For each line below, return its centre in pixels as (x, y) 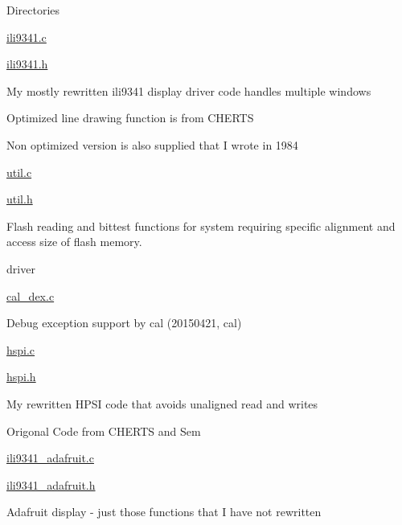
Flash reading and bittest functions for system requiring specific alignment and (201, 226)
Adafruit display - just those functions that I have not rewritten (164, 512)
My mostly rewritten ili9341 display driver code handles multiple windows (189, 90)
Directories (33, 10)
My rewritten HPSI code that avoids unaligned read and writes (162, 403)
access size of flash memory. (74, 242)
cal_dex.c (31, 295)
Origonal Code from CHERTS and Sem (104, 431)
